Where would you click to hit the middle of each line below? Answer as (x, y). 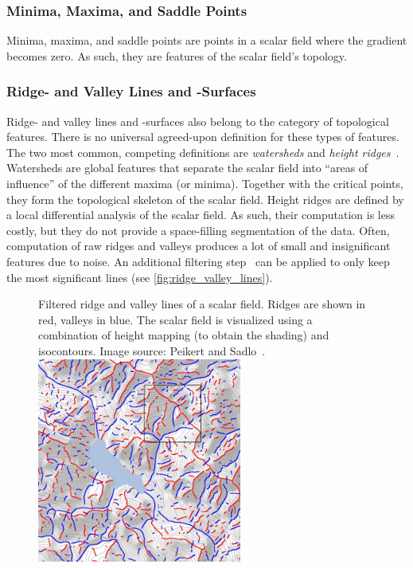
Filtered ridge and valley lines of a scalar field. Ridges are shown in (202, 304)
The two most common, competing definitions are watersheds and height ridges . (203, 152)
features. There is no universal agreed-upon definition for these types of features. (203, 137)
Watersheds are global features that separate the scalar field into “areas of (187, 168)
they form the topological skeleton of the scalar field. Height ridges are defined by (205, 199)
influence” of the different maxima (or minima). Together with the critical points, (205, 183)
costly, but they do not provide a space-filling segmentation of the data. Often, (198, 230)
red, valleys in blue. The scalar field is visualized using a (175, 319)
